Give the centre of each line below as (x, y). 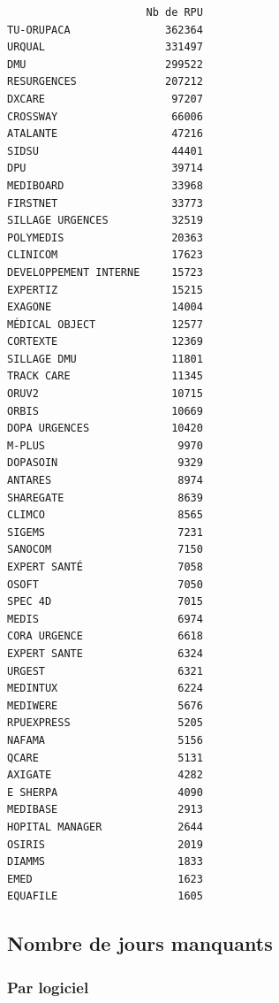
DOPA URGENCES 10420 (105, 429)
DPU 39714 (105, 168)
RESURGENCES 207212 (105, 82)
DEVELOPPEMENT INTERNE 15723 (105, 272)
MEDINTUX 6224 (105, 689)
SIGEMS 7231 (105, 532)
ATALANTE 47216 (105, 134)
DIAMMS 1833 (105, 862)
